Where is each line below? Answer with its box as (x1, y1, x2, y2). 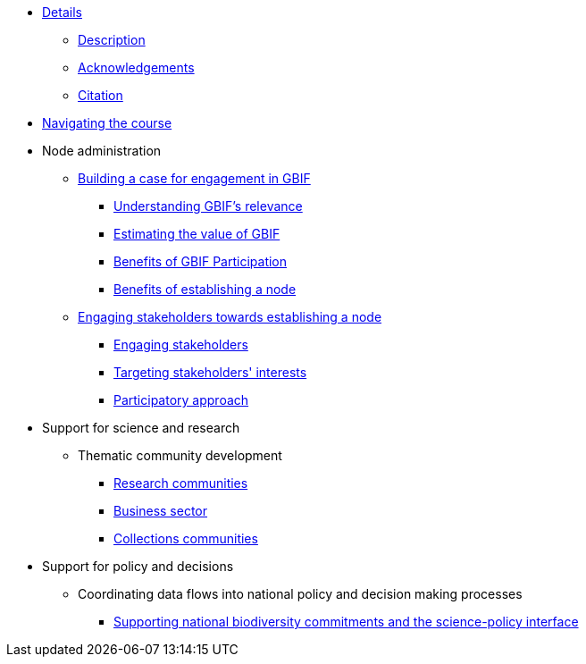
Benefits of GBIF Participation (113, 254, 288, 269)
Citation (78, 88, 123, 103)
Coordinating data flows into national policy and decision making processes (78, 586, 523, 601)
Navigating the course (42, 115, 172, 130)
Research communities (113, 475, 248, 491)
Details (42, 4, 82, 20)
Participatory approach (113, 392, 249, 408)
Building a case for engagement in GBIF (78, 171, 311, 186)
